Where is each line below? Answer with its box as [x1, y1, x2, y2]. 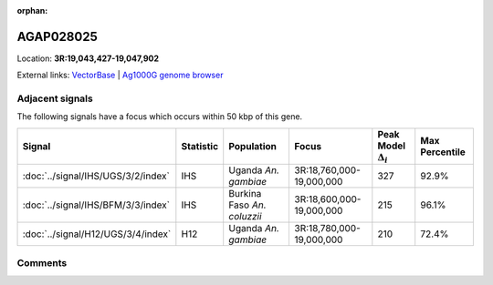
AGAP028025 [16, 28, 98, 45]
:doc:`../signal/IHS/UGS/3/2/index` [22, 169, 171, 182]
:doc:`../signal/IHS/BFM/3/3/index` [22, 198, 171, 211]
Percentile [420, 146, 466, 158]
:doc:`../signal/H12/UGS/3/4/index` [22, 228, 172, 240]
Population [228, 140, 278, 153]
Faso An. [228, 198, 267, 211]
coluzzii [228, 210, 262, 223]
